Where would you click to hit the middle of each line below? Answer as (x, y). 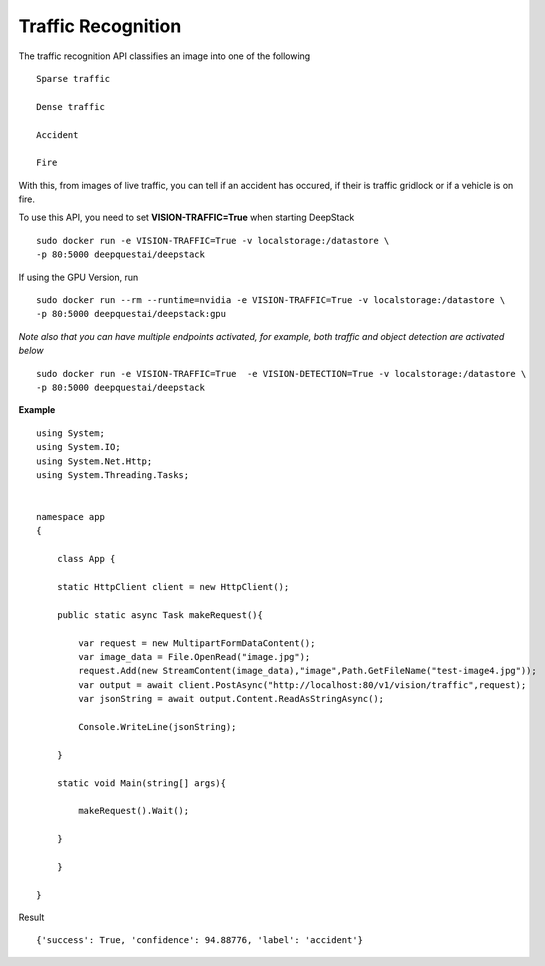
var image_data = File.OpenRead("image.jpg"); (194, 656)
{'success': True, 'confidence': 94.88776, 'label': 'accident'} (200, 940)
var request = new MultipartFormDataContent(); (197, 643)
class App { (86, 559)
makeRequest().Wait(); (134, 811)
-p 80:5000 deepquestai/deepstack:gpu (131, 314)
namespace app (70, 517)
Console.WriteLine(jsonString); (157, 726)
